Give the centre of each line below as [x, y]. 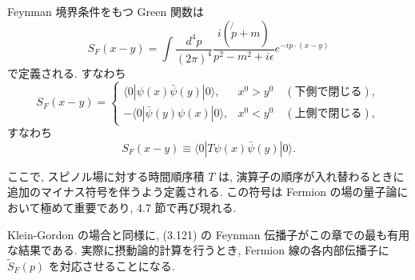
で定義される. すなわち [67, 72]
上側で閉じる [328, 113]
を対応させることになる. [112, 265]
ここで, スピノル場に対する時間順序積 [106, 176]
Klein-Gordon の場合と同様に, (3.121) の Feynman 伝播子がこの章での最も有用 [209, 234]
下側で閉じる [328, 92]
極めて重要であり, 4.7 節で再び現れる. [138, 207]
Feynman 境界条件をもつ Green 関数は [106, 11]
